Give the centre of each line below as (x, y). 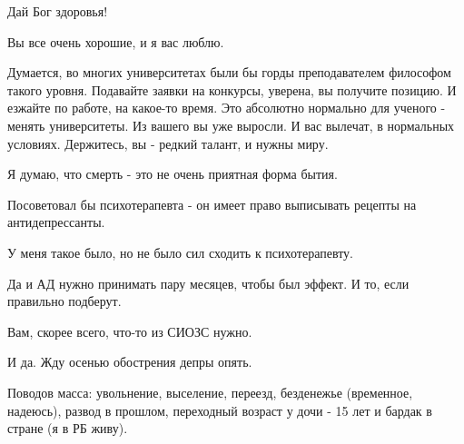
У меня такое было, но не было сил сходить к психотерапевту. (180, 252)
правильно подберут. (64, 301)
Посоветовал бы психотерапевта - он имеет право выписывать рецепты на (212, 204)
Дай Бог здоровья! (58, 11)
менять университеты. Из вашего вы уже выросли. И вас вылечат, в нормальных (231, 125)
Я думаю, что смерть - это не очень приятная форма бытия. (173, 174)
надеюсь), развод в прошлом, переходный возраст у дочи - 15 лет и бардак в (220, 410)
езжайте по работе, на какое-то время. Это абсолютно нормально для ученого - (227, 108)
